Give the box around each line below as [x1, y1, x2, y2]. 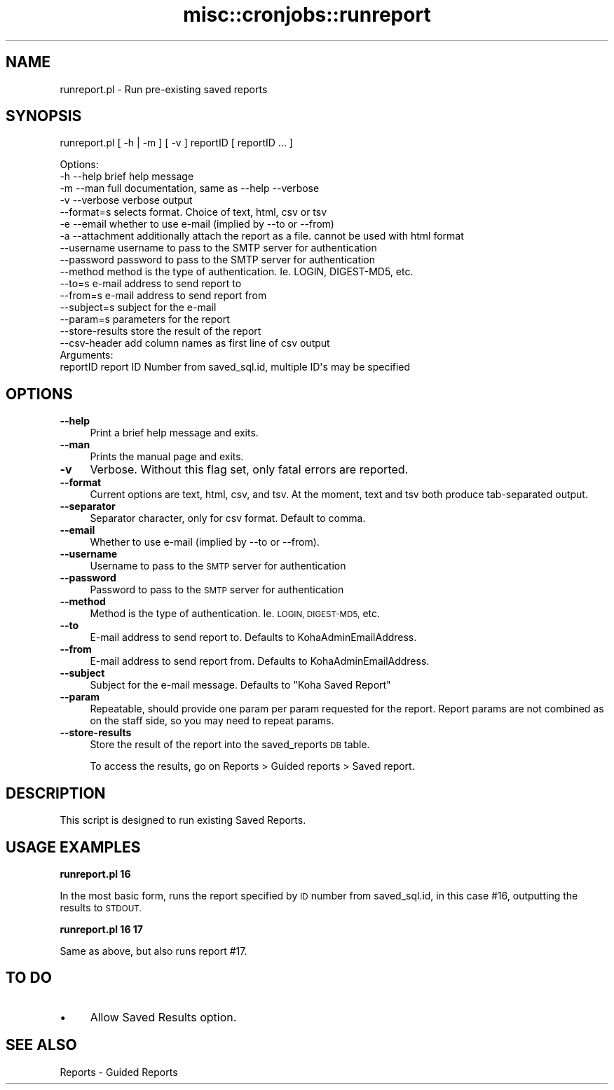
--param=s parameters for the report [60, 313, 230, 326]
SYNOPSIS [6, 107, 82, 125]
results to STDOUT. [60, 901, 142, 913]
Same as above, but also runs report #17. [60, 944, 247, 957]
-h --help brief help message [60, 170, 194, 183]
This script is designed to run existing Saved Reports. [60, 814, 306, 827]
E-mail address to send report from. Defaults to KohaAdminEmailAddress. [90, 655, 430, 668]
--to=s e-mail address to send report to [60, 277, 242, 290]
